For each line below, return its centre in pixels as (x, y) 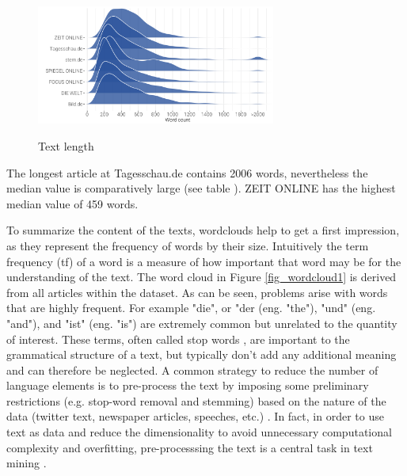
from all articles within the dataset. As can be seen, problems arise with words (197, 292)
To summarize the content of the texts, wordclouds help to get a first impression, (203, 230)
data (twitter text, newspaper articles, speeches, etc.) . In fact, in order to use (195, 416)
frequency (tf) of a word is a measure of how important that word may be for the (204, 261)
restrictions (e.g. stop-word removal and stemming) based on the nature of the (196, 400)
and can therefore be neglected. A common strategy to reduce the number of (192, 369)
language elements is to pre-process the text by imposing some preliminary (188, 385)
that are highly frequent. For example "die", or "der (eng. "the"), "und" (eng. (191, 308)
